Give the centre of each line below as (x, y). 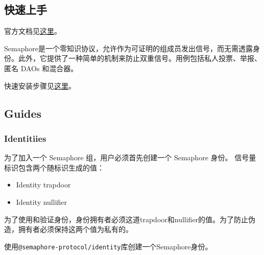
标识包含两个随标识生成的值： (54, 167)
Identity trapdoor (43, 185)
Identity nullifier (42, 201)
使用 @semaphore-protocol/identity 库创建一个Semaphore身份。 (108, 246)
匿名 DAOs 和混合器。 (41, 68)
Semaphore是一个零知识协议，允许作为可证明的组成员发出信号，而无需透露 (128, 48)
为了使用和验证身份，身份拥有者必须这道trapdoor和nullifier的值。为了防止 (126, 219)
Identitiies (25, 138)
